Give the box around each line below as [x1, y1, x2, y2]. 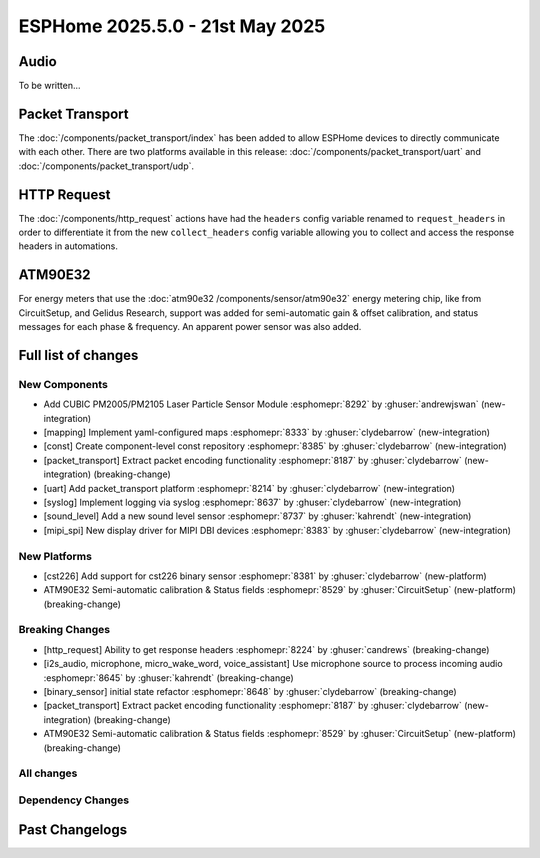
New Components [18, 377, 109, 391]
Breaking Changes [18, 623, 111, 637]
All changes [18, 766, 78, 780]
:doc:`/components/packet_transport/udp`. [18, 160, 195, 172]
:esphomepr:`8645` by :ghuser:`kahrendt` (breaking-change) [43, 671, 294, 684]
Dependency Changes [18, 793, 130, 807]
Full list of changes [18, 346, 139, 364]
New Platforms [18, 549, 92, 563]
